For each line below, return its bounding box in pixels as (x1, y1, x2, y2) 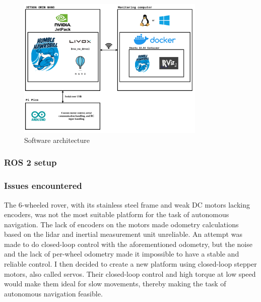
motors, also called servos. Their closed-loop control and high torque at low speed (4, 268, 256, 279)
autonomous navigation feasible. (4, 288, 103, 298)
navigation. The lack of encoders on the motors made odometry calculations (4, 219, 239, 229)
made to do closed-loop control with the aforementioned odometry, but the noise (4, 238, 252, 249)
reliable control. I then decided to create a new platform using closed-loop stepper (4, 259, 257, 269)
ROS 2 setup (4, 156, 57, 169)
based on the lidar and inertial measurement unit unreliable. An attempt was (4, 229, 242, 239)
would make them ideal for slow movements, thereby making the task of (4, 278, 226, 289)
